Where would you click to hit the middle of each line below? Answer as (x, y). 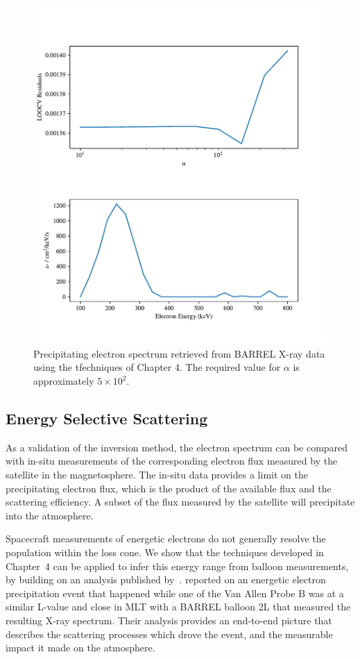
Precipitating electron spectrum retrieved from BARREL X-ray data (179, 353)
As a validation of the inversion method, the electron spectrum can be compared (177, 447)
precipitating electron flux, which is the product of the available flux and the (169, 488)
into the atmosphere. (50, 515)
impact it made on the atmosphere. (80, 648)
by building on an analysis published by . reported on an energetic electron (166, 579)
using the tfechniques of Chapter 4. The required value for (157, 367)
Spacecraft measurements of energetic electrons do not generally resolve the (166, 539)
